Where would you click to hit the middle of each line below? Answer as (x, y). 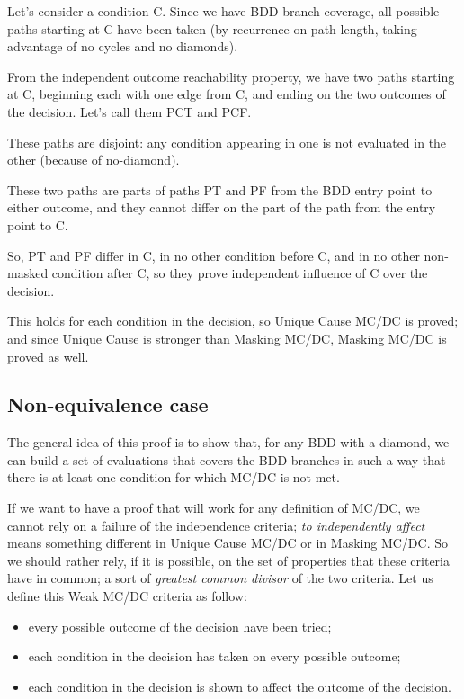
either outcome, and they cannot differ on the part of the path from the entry (222, 207)
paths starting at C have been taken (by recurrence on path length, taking (212, 28)
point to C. (38, 224)
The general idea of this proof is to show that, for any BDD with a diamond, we (228, 442)
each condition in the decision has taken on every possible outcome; (214, 656)
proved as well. (48, 356)
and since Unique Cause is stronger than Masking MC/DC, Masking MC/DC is (227, 338)
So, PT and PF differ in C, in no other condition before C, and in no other (214, 255)
